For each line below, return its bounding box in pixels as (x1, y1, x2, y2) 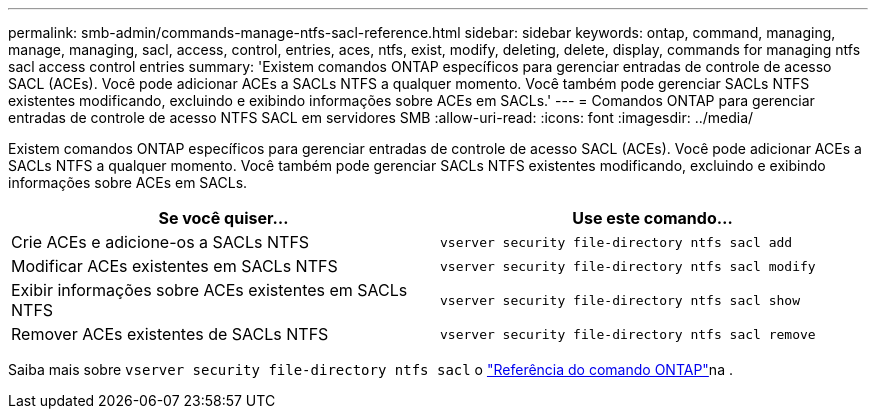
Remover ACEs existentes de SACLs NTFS (11, 324, 329, 344)
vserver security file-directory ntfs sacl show (440, 292, 801, 308)
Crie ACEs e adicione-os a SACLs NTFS (11, 232, 310, 252)
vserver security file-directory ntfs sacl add (440, 234, 793, 250)
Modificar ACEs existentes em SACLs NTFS (11, 256, 338, 276)
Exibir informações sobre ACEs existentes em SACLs (11, 280, 408, 300)
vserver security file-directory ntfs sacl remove (440, 326, 816, 342)
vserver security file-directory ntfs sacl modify (440, 258, 816, 274)
